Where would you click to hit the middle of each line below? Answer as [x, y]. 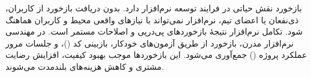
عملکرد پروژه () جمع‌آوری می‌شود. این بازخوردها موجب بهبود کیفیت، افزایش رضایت [156, 55]
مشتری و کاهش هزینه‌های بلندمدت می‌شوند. [85, 66]
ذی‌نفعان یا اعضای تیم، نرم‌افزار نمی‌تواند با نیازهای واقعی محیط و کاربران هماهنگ [152, 19]
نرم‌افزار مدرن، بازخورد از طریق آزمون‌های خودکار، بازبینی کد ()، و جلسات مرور [150, 43]
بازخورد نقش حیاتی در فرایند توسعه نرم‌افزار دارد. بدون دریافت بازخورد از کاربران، [154, 8]
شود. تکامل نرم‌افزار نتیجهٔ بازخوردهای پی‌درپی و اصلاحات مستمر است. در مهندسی [154, 31]
